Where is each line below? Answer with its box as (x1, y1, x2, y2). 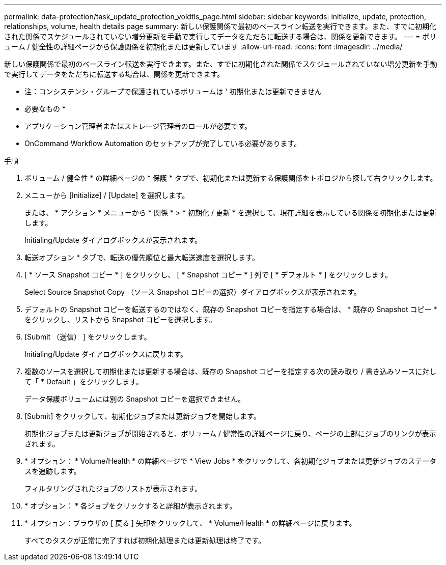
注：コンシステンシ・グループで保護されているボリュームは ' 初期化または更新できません (24, 87, 322, 96)
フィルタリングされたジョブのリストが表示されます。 (24, 484, 202, 493)
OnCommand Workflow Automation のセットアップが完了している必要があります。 (24, 139, 301, 148)
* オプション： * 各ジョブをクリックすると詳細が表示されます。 (24, 501, 237, 510)
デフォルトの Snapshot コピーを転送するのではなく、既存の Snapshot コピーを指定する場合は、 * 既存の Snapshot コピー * (24, 305, 437, 314)
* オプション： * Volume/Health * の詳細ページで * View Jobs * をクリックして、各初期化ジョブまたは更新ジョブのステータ (24, 457, 437, 465)
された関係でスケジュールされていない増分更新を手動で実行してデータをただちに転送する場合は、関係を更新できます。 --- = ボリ (4, 32, 437, 41)
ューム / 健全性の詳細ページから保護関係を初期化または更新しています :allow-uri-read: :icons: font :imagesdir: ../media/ (4, 42, 403, 51)
